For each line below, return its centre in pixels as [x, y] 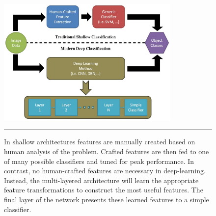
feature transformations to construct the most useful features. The [104, 190]
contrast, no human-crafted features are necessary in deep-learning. [105, 171]
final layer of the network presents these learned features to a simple [107, 199]
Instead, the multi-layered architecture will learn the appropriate [101, 180]
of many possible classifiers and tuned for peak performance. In [99, 161]
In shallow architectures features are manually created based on [100, 142]
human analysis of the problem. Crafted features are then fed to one [107, 151]
